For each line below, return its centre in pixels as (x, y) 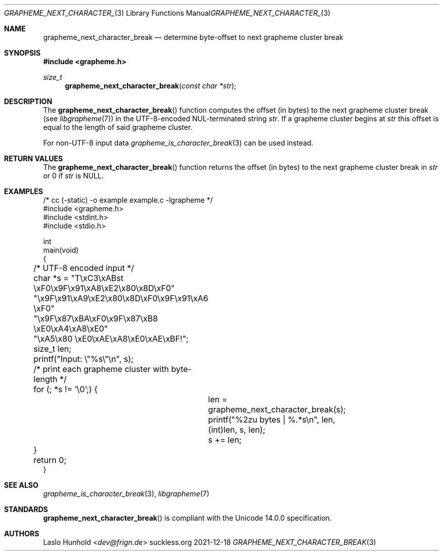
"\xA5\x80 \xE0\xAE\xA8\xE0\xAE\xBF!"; (111, 339)
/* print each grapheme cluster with (101, 369)
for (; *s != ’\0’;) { (65, 389)
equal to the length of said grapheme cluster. (118, 127)
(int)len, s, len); (237, 430)
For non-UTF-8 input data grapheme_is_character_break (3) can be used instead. (178, 143)
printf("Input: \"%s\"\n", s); (83, 359)
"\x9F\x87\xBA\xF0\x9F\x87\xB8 (96, 318)
